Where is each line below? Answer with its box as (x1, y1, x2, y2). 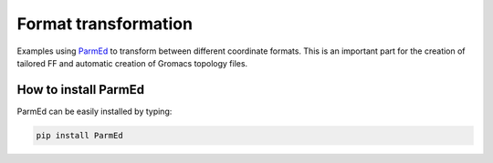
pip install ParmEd (36, 130, 123, 140)
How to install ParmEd (16, 82, 145, 97)
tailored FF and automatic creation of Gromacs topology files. (16, 57, 248, 68)
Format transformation (16, 14, 194, 34)
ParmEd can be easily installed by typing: (16, 106, 173, 117)
